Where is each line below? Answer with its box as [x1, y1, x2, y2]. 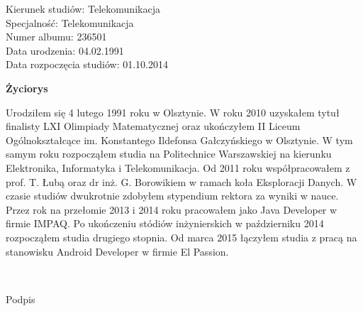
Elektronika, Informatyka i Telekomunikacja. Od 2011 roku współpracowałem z [6, 160, 350, 175]
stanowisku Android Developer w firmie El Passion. [6, 244, 229, 258]
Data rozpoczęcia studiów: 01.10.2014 [6, 57, 168, 72]
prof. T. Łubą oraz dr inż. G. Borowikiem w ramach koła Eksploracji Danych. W [6, 174, 357, 189]
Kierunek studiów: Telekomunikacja [6, 1, 160, 16]
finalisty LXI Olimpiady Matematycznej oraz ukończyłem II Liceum [6, 119, 301, 133]
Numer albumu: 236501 [6, 29, 107, 44]
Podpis [6, 291, 35, 306]
